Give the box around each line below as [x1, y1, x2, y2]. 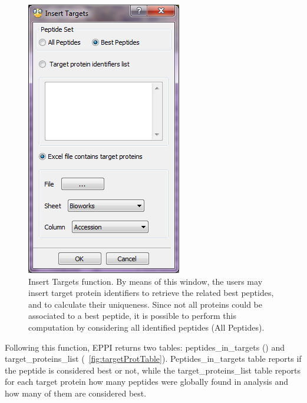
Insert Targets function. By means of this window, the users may [28, 275, 263, 287]
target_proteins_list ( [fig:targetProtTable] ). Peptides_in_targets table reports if [5, 352, 302, 365]
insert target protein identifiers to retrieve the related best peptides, [28, 287, 274, 299]
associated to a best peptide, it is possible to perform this [28, 309, 236, 322]
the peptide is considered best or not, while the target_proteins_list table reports [5, 364, 301, 376]
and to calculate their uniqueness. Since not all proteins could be [28, 298, 262, 310]
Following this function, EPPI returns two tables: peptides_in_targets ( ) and [5, 341, 285, 353]
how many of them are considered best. [5, 387, 147, 399]
